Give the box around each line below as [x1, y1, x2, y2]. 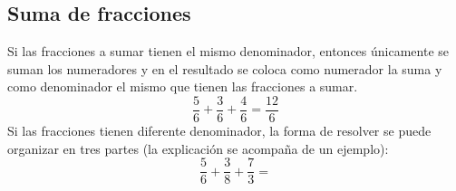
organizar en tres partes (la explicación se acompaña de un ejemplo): [7, 138, 389, 158]
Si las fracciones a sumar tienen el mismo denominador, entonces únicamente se [7, 42, 450, 61]
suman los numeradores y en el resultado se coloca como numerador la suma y [7, 59, 442, 78]
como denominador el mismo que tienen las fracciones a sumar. [7, 77, 358, 96]
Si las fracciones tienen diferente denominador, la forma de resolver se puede [7, 121, 432, 140]
